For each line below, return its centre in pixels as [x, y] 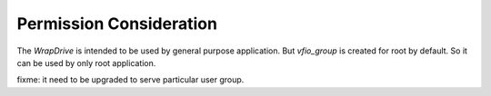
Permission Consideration [117, 24]
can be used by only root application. [86, 62]
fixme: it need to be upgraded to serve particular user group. [130, 80]
